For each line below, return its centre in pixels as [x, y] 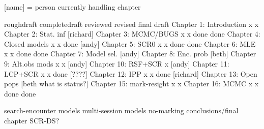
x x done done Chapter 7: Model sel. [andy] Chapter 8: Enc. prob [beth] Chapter [130, 54]
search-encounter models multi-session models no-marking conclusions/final [121, 110]
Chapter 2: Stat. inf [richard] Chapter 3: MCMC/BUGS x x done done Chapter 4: [132, 34]
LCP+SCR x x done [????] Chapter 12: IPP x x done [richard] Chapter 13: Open [131, 73]
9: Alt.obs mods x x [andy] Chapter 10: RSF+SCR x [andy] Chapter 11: [117, 63]
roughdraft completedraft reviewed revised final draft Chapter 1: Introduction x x [131, 24]
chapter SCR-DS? [32, 120]
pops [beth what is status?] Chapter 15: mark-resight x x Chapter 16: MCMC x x [131, 84]
